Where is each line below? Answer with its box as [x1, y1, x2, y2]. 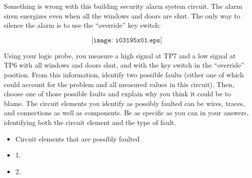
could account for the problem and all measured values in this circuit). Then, [4, 79, 234, 89]
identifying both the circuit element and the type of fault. [4, 117, 176, 127]
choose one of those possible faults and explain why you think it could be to [4, 89, 231, 99]
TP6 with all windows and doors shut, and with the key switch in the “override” [4, 60, 244, 70]
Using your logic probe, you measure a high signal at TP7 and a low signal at [4, 50, 236, 60]
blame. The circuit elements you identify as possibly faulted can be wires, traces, [4, 98, 245, 108]
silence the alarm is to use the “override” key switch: [4, 20, 161, 30]
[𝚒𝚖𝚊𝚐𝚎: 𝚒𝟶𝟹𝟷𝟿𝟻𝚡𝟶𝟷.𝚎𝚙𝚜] [91, 36, 162, 44]
